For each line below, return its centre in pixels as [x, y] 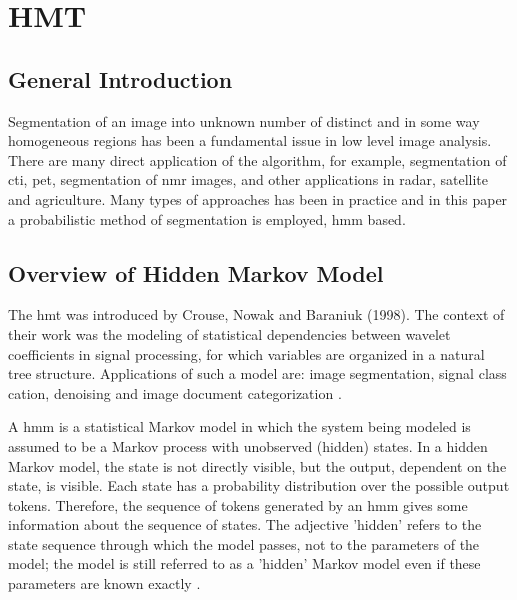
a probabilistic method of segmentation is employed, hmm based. [207, 218]
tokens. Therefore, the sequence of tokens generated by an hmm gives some [238, 504]
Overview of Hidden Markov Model [196, 272]
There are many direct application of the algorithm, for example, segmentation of [257, 159]
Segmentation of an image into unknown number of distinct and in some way [244, 120]
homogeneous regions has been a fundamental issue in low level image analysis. [250, 140]
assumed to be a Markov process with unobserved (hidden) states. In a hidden [248, 445]
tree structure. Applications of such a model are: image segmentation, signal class [257, 373]
